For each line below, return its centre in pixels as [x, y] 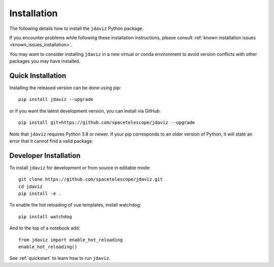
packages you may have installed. [45, 61]
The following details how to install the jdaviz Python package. [77, 28]
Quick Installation [38, 75]
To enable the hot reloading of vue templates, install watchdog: [75, 205]
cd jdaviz [30, 186]
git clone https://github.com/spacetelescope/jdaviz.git [91, 179]
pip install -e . [40, 194]
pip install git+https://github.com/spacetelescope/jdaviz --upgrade [107, 123]
